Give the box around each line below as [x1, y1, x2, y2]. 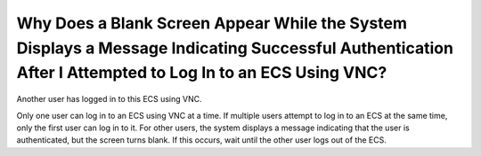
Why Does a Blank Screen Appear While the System [16, 13, 407, 33]
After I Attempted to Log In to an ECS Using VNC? [16, 63, 387, 83]
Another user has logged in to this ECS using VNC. [16, 94, 202, 105]
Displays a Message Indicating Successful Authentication [16, 38, 454, 58]
